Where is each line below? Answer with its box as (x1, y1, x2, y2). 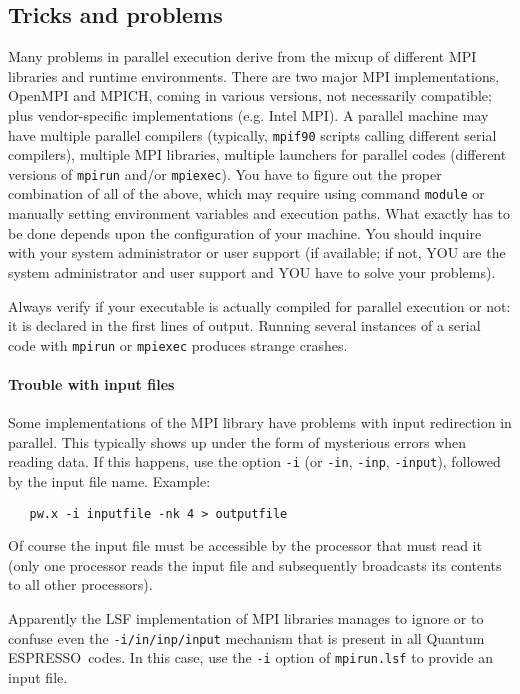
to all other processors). (8, 574, 153, 595)
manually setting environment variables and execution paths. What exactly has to (8, 203, 511, 224)
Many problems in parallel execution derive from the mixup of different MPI (8, 46, 477, 67)
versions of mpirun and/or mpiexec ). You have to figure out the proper (8, 163, 442, 184)
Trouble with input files (8, 373, 175, 394)
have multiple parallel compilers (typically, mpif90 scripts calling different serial (8, 124, 497, 145)
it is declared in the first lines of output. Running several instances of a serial (8, 315, 481, 336)
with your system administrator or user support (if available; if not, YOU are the (8, 242, 506, 263)
